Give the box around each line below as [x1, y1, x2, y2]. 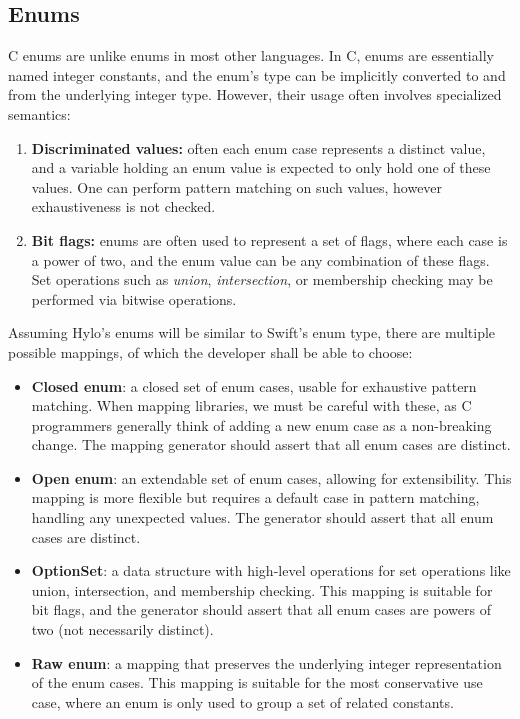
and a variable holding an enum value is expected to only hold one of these [31, 157, 491, 178]
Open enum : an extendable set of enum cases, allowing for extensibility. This [31, 467, 512, 488]
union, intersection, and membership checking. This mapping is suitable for [31, 579, 493, 600]
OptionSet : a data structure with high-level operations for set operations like [31, 560, 511, 581]
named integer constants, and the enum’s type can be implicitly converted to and [8, 64, 506, 85]
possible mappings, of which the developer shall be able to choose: [8, 341, 413, 362]
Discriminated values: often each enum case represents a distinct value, [31, 137, 486, 158]
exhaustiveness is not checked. [31, 196, 216, 217]
